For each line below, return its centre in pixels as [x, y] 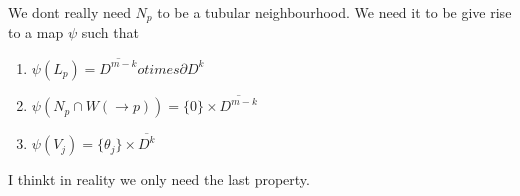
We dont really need [69, 12]
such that [110, 32]
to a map [36, 32]
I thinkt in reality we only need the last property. [159, 179]
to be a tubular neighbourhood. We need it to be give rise [334, 12]
